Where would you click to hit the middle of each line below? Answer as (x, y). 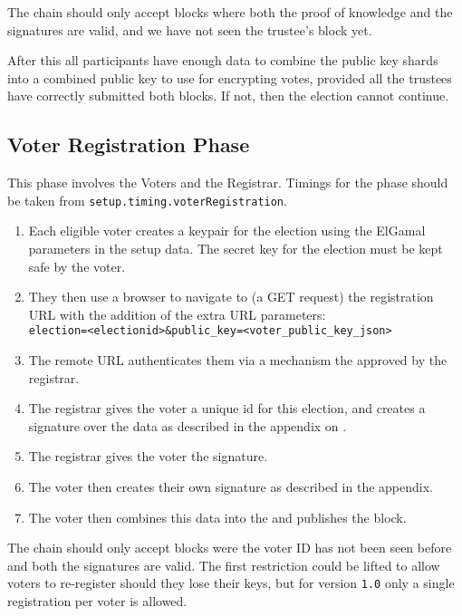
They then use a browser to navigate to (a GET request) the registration (231, 297)
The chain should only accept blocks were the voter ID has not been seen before (230, 548)
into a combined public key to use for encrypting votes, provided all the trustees (230, 77)
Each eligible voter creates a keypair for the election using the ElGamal (227, 231)
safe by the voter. (77, 266)
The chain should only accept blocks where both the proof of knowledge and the (230, 12)
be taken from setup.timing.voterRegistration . (147, 200)
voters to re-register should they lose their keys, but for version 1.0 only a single (231, 583)
